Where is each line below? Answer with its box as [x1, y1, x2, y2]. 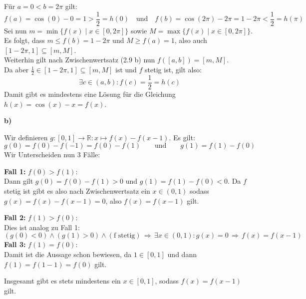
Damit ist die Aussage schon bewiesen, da [4, 249, 132, 260]
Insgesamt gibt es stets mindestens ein [4, 276, 121, 286]
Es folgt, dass [4, 35, 45, 45]
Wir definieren [4, 132, 48, 142]
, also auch [174, 35, 207, 45]
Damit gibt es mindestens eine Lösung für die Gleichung [4, 88, 176, 99]
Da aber [4, 64, 29, 75]
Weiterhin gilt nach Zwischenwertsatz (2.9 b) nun [4, 54, 155, 65]
